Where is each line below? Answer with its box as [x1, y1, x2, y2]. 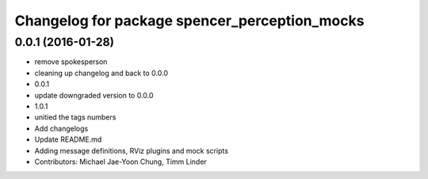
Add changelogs [34, 124, 89, 133]
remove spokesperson [34, 57, 108, 67]
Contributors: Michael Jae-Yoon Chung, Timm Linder [34, 157, 208, 166]
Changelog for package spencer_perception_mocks [14, 12, 365, 29]
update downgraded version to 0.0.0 [34, 90, 154, 100]
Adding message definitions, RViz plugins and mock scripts [34, 146, 229, 155]
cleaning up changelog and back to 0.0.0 [34, 68, 169, 78]
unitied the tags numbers [34, 112, 117, 122]
